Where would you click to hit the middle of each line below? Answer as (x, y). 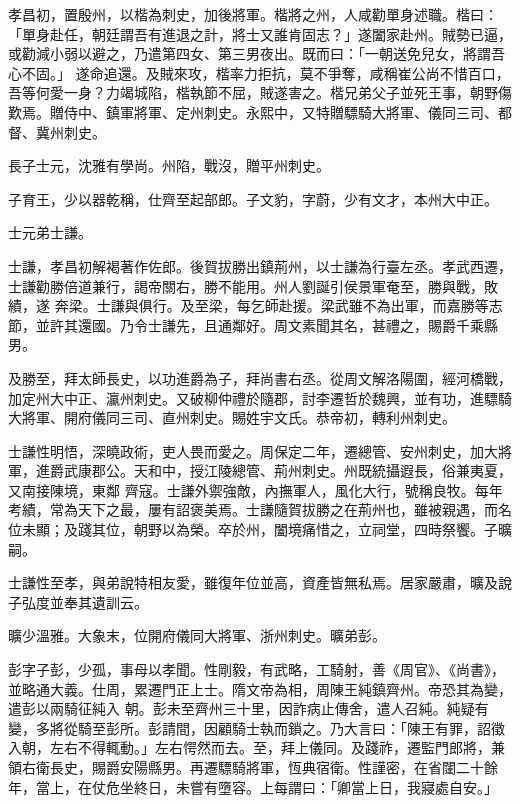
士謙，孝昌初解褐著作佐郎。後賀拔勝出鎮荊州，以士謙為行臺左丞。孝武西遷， (260, 265)
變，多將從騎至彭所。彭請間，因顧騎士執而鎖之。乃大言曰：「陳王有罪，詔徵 (256, 727)
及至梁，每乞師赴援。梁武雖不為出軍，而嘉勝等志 (341, 305)
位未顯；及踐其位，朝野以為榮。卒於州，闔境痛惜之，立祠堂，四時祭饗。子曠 (260, 529)
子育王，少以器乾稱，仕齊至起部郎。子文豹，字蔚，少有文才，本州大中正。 (253, 198)
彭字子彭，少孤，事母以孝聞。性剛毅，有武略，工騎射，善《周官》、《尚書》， (256, 669)
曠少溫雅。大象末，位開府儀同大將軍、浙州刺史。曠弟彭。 (197, 635)
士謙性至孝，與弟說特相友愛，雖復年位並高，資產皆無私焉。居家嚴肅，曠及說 (260, 582)
